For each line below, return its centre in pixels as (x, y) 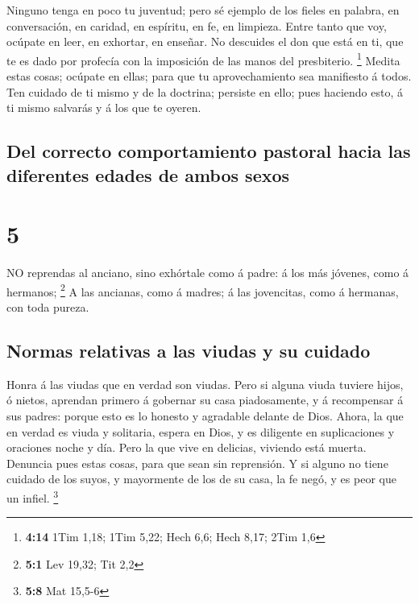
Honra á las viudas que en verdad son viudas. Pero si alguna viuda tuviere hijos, (205, 384)
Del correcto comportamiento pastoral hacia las (209, 151)
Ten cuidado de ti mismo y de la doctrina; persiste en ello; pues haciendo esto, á (205, 91)
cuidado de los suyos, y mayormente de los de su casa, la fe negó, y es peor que (201, 479)
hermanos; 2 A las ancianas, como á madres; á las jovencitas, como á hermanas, (203, 290)
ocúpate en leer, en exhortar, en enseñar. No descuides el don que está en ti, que (205, 41)
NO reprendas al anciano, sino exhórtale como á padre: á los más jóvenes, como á (208, 273)
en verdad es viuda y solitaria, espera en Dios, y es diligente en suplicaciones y (201, 431)
